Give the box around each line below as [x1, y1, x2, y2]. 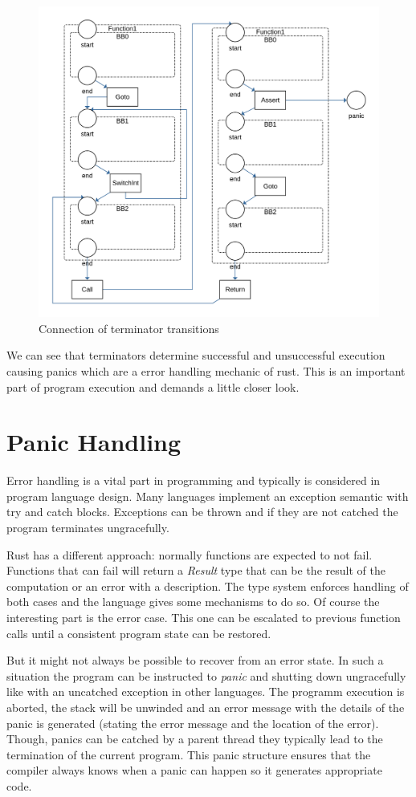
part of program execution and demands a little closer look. [6, 378, 300, 395]
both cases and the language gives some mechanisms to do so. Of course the [6, 593, 380, 610]
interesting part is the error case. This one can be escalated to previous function [6, 608, 401, 625]
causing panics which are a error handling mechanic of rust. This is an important [6, 362, 406, 379]
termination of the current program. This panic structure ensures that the [6, 746, 371, 762]
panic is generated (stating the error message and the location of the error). [6, 714, 379, 731]
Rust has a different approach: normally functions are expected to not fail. [6, 546, 373, 563]
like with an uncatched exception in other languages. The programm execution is [6, 683, 405, 700]
